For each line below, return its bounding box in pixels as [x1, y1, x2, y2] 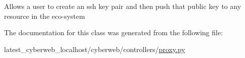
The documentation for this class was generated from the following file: [4, 27, 223, 38]
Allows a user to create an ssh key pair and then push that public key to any [4, 1, 241, 11]
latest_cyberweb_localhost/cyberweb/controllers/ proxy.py [4, 44, 185, 54]
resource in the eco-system [4, 10, 85, 21]
